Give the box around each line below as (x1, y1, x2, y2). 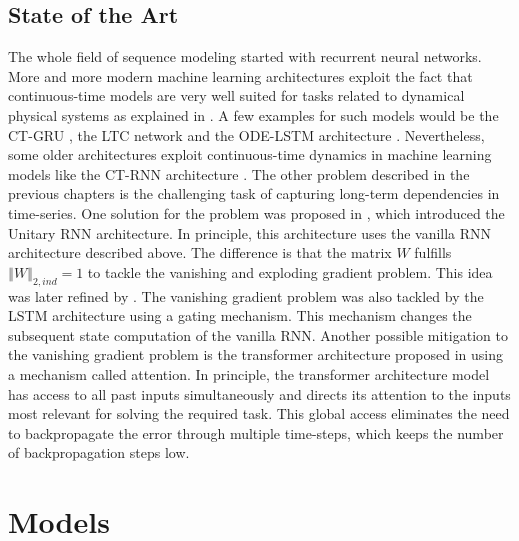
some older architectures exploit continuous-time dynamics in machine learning (8, 144, 492, 165)
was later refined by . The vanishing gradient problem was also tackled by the (8, 285, 484, 306)
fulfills (414, 242, 452, 263)
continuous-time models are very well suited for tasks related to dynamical (8, 85, 465, 106)
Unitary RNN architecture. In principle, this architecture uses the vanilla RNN (8, 222, 492, 243)
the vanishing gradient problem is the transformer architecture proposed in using (8, 344, 504, 365)
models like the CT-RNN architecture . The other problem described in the (8, 163, 470, 184)
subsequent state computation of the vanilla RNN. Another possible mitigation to (8, 324, 508, 345)
